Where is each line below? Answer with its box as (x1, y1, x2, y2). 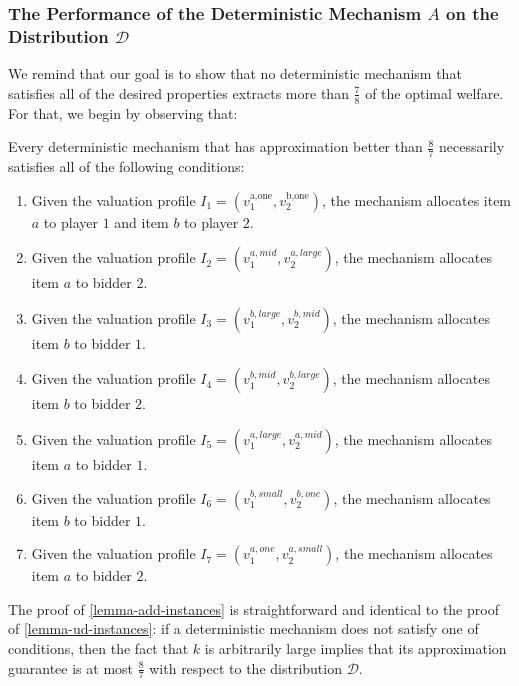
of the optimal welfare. (365, 82, 504, 103)
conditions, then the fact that (8, 637, 189, 658)
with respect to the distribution (149, 657, 342, 678)
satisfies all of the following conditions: (8, 155, 245, 176)
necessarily (439, 136, 505, 157)
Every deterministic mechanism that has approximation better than (8, 136, 423, 157)
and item (114, 211, 169, 232)
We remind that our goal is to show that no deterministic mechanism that (8, 63, 462, 84)
